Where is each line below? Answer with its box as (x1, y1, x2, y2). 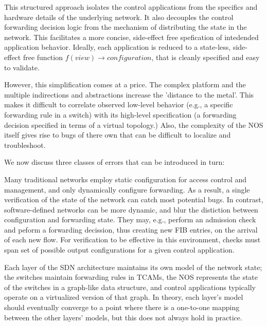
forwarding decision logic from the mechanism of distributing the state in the (4, 22, 247, 32)
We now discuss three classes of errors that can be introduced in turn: (4, 157, 225, 167)
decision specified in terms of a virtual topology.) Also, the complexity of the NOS (4, 119, 263, 130)
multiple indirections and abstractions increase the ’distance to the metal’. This (4, 89, 254, 100)
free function (23, 51, 63, 62)
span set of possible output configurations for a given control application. (4, 244, 235, 255)
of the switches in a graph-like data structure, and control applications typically (4, 281, 256, 292)
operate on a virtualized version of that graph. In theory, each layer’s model (4, 292, 243, 302)
